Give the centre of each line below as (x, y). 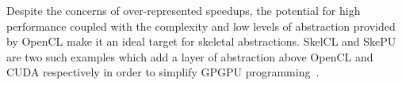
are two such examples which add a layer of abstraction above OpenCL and (190, 56)
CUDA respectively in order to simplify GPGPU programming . (163, 72)
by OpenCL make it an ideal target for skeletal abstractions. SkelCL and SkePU (201, 41)
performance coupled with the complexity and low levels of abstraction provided (201, 26)
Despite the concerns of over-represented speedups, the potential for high (184, 10)
